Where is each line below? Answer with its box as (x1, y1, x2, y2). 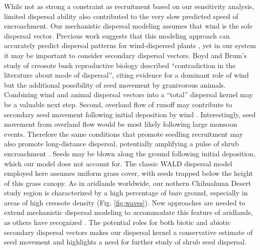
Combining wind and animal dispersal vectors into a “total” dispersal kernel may (4, 89, 253, 100)
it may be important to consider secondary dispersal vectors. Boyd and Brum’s (4, 50, 247, 60)
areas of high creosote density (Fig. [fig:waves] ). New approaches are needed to (4, 197, 245, 207)
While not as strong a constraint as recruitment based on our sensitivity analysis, (4, 1, 254, 11)
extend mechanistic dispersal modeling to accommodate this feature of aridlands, (4, 207, 253, 217)
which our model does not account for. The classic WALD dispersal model (4, 158, 232, 168)
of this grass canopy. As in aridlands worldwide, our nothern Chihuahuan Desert (4, 177, 251, 188)
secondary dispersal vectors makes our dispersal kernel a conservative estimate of (4, 226, 253, 237)
